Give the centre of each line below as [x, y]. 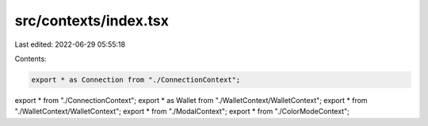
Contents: [31, 59]
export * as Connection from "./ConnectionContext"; [136, 80]
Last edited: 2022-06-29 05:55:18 [70, 44]
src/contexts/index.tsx [92, 21]
